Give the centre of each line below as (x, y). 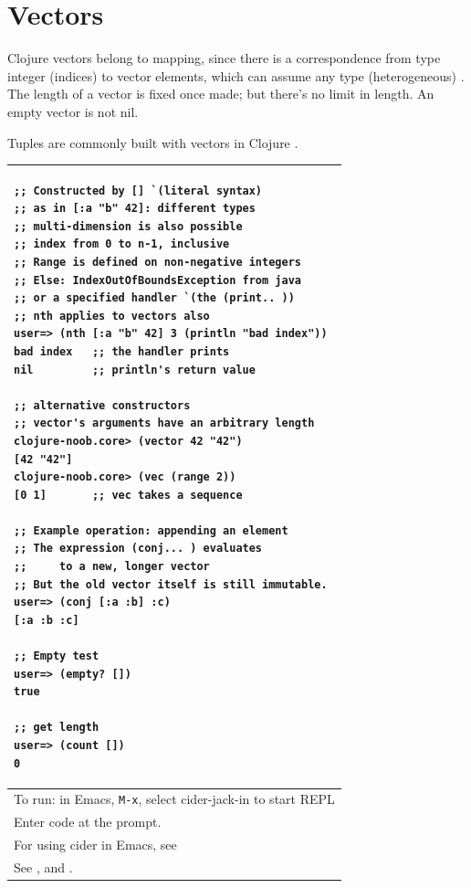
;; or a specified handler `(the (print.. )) (154, 298)
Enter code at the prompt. (88, 822)
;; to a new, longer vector (112, 567)
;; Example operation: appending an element (151, 530)
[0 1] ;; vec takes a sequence (128, 495)
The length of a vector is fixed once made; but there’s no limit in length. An (221, 94)
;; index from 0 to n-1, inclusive (122, 244)
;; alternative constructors (102, 405)
